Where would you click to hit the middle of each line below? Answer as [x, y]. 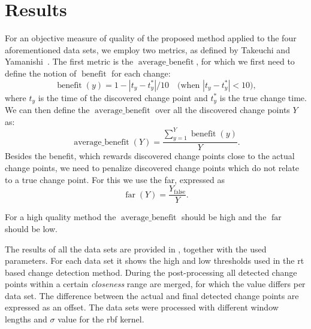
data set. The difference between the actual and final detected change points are [152, 295]
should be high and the [224, 217]
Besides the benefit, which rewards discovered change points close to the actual [150, 156]
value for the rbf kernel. [101, 319]
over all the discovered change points [223, 109]
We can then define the [47, 109]
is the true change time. [263, 97]
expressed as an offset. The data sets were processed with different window [142, 307]
